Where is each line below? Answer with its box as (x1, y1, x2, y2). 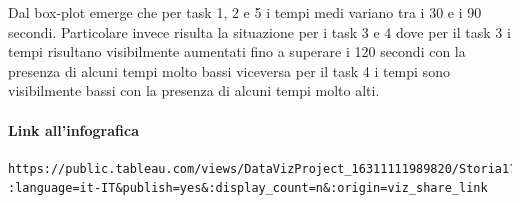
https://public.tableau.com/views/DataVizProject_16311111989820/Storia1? (8, 161, 517, 176)
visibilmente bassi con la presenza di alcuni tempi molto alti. (8, 80, 380, 101)
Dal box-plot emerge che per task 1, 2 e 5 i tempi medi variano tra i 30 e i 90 (8, 2, 482, 22)
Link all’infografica (8, 119, 139, 140)
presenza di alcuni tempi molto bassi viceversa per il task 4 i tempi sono (8, 60, 450, 81)
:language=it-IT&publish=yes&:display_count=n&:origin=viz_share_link (8, 181, 488, 196)
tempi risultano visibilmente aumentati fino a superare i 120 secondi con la (8, 41, 466, 62)
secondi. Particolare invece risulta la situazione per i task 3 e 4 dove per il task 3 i (8, 21, 511, 42)
